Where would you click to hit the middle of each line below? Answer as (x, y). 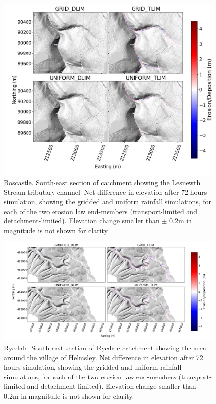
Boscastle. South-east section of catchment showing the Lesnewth (102, 182)
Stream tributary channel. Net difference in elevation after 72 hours (106, 192)
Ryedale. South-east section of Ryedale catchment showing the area (105, 348)
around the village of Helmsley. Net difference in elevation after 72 (104, 357)
